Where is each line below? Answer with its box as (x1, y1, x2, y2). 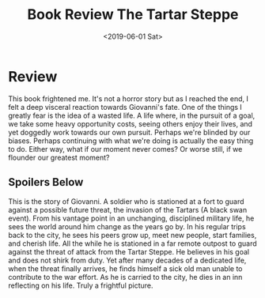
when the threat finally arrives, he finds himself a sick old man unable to (8, 263, 243, 273)
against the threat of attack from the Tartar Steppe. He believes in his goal (8, 247, 250, 256)
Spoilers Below (8, 175, 84, 189)
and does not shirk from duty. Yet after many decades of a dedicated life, (8, 255, 247, 265)
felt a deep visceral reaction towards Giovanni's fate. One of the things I (8, 102, 243, 111)
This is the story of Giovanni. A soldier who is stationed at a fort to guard (8, 196, 244, 206)
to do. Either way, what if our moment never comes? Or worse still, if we (8, 144, 243, 153)
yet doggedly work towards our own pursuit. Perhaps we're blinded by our (8, 127, 251, 137)
